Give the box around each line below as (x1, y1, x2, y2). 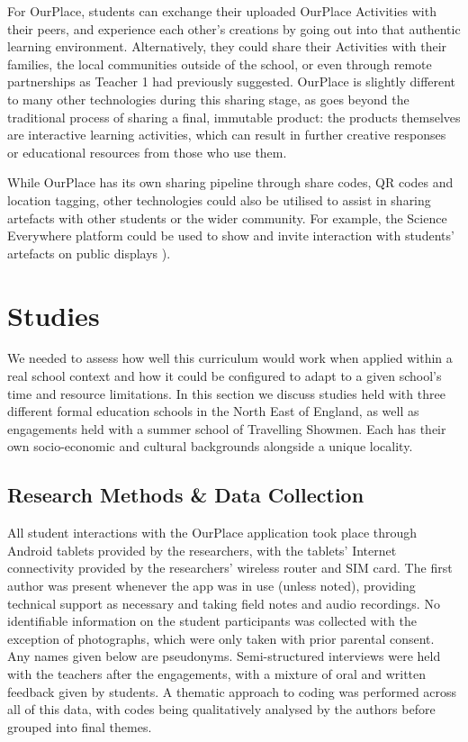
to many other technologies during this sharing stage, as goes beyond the (7, 89, 409, 108)
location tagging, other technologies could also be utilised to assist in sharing (7, 190, 431, 209)
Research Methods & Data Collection (7, 481, 364, 509)
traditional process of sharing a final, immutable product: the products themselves (7, 107, 461, 126)
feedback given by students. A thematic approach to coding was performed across (7, 682, 457, 701)
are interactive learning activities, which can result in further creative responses (7, 125, 446, 144)
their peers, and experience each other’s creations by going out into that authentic (7, 19, 461, 38)
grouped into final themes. (7, 717, 152, 736)
